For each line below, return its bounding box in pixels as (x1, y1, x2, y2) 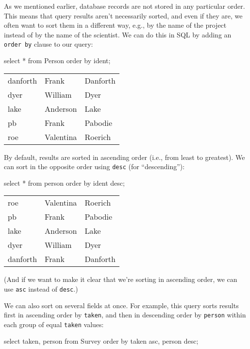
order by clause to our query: (4, 39, 93, 49)
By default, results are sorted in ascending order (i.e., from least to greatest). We (4, 152, 245, 162)
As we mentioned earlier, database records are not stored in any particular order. (4, 1, 245, 11)
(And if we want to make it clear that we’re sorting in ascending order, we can (4, 274, 237, 284)
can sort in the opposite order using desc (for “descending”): (4, 161, 185, 172)
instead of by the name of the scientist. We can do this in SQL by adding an (4, 29, 232, 39)
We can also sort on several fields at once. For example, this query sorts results (4, 300, 239, 310)
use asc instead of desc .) (4, 284, 78, 294)
